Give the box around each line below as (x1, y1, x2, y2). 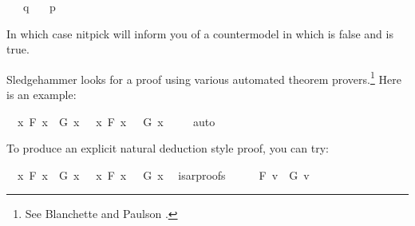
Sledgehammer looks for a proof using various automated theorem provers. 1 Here (6, 68, 401, 87)
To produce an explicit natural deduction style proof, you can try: (6, 140, 329, 157)
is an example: (6, 86, 77, 103)
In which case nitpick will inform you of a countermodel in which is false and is (6, 25, 393, 42)
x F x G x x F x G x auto (17, 113, 215, 129)
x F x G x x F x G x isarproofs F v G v (17, 166, 310, 183)
